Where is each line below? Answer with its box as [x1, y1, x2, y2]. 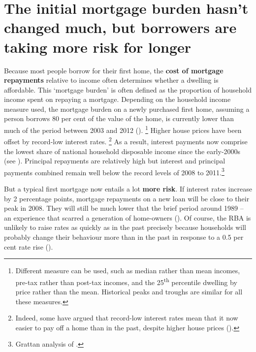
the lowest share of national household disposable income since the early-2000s [4, 146, 241, 156]
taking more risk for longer [4, 36, 192, 57]
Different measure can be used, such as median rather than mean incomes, [15, 265, 240, 276]
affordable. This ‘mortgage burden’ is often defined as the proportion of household [4, 84, 252, 95]
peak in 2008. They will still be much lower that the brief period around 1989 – [4, 203, 244, 213]
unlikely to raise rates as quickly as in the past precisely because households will [4, 222, 246, 232]
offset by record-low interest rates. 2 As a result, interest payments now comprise [4, 135, 248, 146]
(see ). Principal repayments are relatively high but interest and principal [4, 156, 225, 166]
